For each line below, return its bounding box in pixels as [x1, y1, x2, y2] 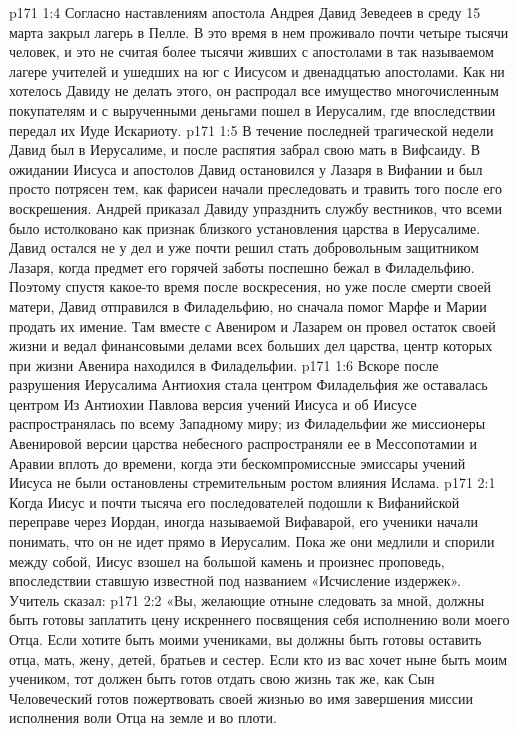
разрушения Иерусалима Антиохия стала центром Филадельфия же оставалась [9, 374, 488, 395]
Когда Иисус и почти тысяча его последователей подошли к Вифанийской [9, 491, 460, 512]
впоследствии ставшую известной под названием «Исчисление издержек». [9, 570, 461, 591]
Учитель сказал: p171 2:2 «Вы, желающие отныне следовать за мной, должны [9, 589, 485, 610]
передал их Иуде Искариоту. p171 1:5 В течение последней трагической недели [9, 119, 494, 140]
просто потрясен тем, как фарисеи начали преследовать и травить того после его [9, 178, 502, 199]
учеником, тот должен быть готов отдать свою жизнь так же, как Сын [9, 668, 435, 689]
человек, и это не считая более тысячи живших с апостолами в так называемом [9, 41, 494, 62]
